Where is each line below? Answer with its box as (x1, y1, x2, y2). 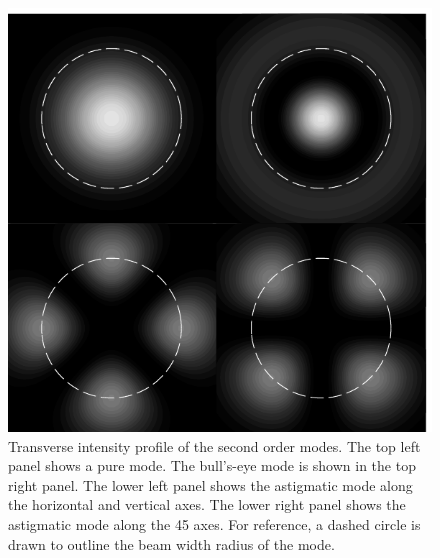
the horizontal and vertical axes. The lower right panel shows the (8, 494, 406, 515)
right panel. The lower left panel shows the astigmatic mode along (8, 474, 413, 495)
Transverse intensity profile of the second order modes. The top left (8, 435, 421, 456)
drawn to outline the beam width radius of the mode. (8, 533, 335, 554)
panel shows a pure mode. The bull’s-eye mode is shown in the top (8, 455, 416, 476)
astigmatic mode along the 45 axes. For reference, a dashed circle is (8, 513, 421, 534)
